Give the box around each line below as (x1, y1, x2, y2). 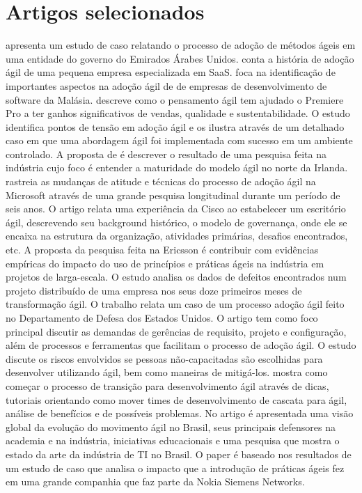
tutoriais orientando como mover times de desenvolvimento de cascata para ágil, (6, 392, 347, 407)
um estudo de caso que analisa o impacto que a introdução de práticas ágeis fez (6, 460, 345, 475)
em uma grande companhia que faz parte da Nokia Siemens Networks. (6, 474, 305, 489)
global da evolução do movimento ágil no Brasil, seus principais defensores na (6, 419, 336, 434)
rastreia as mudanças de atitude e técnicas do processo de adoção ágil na (6, 174, 316, 189)
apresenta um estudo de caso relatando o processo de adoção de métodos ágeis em (6, 38, 356, 52)
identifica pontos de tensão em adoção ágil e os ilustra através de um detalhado (6, 119, 345, 134)
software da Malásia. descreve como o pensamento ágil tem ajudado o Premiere (6, 92, 344, 107)
